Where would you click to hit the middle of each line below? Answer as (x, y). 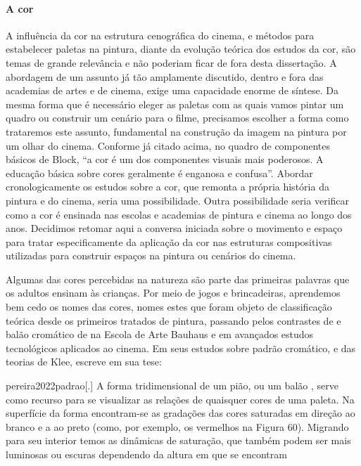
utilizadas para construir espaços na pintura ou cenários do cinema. (151, 255)
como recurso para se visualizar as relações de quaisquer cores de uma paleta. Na (180, 399)
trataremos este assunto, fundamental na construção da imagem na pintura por (176, 131)
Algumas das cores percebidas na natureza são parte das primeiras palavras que (178, 279)
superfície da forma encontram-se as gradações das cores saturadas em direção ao (180, 413)
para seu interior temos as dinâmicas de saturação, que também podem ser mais (178, 440)
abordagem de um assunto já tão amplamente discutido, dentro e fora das (165, 76)
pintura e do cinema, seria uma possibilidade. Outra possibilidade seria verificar (178, 200)
